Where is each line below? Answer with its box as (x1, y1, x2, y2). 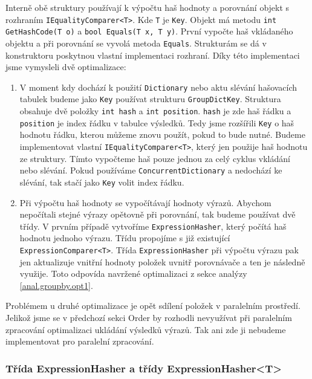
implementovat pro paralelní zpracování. (5, 335, 154, 348)
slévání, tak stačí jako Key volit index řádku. (19, 175, 184, 188)
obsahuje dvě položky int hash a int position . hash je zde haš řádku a (19, 105, 291, 117)
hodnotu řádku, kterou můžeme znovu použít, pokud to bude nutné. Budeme (19, 128, 305, 141)
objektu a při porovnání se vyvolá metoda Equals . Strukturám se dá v (5, 36, 267, 49)
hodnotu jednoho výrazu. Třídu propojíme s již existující (19, 232, 230, 244)
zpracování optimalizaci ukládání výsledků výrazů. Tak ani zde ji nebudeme (5, 323, 286, 335)
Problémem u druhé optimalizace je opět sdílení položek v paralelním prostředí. (5, 299, 301, 312)
